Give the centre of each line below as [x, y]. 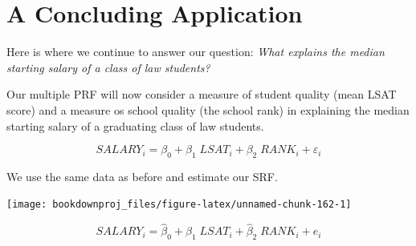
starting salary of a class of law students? [108, 67]
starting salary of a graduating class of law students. [135, 125]
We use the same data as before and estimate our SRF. [142, 176]
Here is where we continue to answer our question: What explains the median [196, 52]
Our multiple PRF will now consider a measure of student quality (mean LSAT [202, 94]
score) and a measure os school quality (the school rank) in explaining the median [208, 109]
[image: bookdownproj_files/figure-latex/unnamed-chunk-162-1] [179, 205]
